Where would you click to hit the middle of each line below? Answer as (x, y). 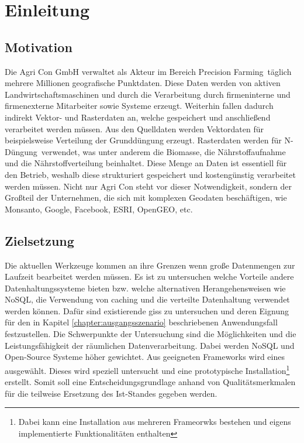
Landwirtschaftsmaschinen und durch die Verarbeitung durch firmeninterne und (148, 94)
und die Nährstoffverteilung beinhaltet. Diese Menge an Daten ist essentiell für (146, 163)
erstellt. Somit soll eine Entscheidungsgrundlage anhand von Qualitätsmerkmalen (150, 382)
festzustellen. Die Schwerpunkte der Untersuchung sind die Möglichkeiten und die (151, 334)
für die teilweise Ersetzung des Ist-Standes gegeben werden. (111, 393)
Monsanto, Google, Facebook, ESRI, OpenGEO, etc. (99, 209)
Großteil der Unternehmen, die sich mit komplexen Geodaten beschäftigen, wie (146, 198)
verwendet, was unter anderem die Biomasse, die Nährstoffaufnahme (163, 151)
